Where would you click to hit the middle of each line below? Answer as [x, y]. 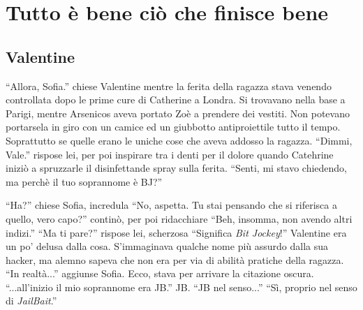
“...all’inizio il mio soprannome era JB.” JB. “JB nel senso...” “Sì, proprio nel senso [181, 287]
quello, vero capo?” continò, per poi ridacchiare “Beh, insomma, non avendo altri [179, 218]
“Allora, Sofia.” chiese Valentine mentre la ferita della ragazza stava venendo [169, 86]
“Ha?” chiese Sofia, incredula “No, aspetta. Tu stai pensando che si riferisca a [171, 205]
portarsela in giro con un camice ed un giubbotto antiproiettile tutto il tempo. [173, 127]
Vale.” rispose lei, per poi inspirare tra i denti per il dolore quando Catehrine [170, 154]
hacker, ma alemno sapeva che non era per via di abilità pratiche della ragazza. [175, 259]
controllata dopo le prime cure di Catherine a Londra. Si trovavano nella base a [176, 99]
